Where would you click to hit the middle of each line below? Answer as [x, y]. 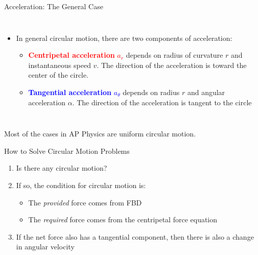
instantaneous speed [60, 65]
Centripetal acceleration [72, 55]
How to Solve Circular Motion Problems [67, 150]
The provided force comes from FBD [85, 202]
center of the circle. [58, 75]
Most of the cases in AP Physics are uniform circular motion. [100, 134]
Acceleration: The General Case [54, 6]
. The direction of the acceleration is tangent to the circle [162, 102]
